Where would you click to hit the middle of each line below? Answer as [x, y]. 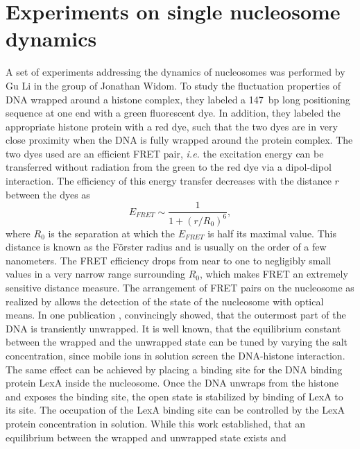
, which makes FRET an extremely [274, 274]
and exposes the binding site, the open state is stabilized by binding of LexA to [174, 396]
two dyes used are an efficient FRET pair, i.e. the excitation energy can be [165, 153]
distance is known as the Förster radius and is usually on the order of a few [166, 247]
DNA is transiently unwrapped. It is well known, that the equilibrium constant [173, 328]
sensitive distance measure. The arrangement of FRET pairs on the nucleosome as [180, 288]
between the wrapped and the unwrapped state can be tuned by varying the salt [177, 342]
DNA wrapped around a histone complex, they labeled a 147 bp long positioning [178, 99]
